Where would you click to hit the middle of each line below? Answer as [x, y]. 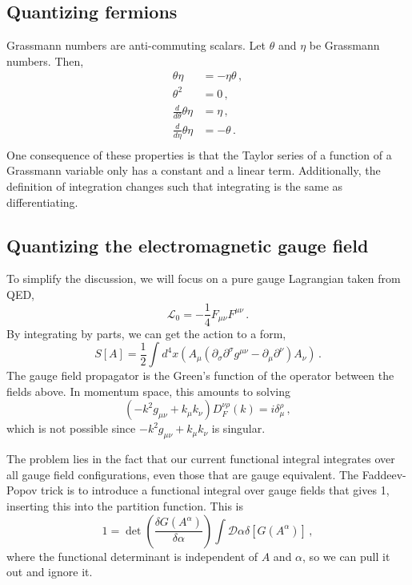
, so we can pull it [346, 556]
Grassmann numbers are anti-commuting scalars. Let [136, 45]
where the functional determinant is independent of [132, 556]
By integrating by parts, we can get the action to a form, [146, 333]
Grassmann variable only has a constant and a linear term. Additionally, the [194, 170]
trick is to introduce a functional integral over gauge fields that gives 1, [215, 490]
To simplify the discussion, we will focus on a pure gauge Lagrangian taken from [204, 278]
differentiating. [42, 202]
